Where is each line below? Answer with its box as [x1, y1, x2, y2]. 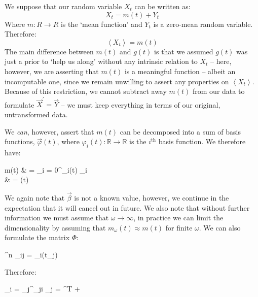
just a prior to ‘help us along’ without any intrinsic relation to [5, 56, 198, 67]
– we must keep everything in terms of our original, [61, 99, 220, 110]
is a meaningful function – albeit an [124, 65, 236, 76]
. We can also [199, 222, 241, 233]
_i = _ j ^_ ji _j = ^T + [5, 283, 80, 294]
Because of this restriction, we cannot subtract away [5, 86, 167, 96]
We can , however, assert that [5, 126, 94, 137]
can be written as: [134, 1, 191, 11]
